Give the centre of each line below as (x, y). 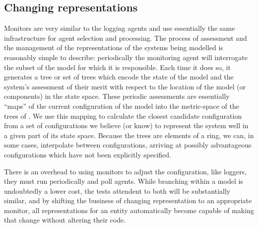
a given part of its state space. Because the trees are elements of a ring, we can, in (129, 135)
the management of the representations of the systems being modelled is (114, 47)
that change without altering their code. (65, 220)
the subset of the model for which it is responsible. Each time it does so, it (117, 67)
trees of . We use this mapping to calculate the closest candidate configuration (123, 115)
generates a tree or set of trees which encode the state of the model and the (119, 77)
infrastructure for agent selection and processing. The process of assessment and (126, 38)
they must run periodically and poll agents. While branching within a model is (124, 181)
